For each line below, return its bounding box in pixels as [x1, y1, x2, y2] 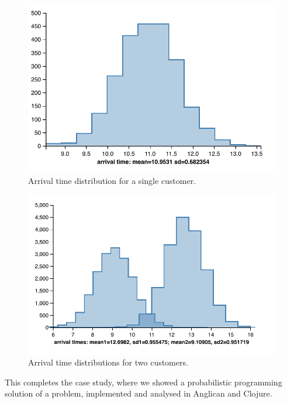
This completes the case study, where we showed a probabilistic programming [5, 375, 282, 388]
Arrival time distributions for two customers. [28, 356, 188, 368]
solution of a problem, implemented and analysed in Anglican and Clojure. [5, 387, 272, 399]
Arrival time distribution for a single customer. [28, 174, 196, 186]
